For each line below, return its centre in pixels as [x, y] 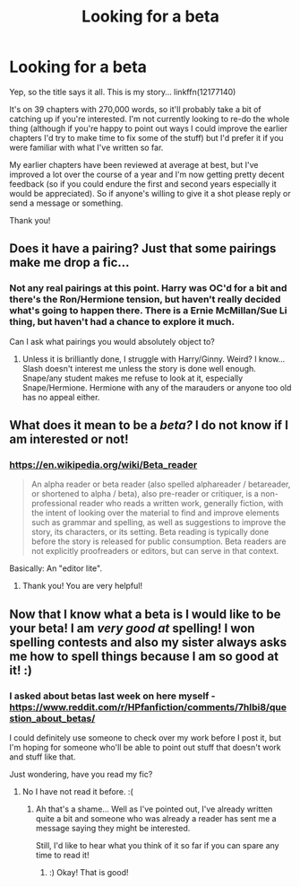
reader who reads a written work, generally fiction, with [181, 504]
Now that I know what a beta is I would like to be [145, 614]
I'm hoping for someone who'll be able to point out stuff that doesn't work [146, 747]
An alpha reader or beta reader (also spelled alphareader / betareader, [161, 484]
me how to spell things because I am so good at [144, 656]
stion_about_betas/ [52, 718]
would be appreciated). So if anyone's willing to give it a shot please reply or [150, 193]
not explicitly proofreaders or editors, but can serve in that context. [155, 551]
